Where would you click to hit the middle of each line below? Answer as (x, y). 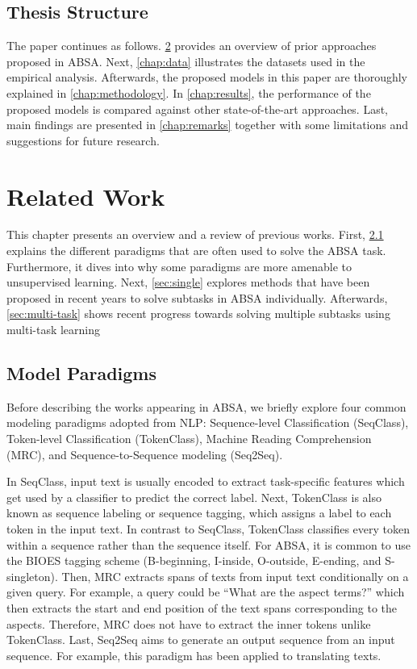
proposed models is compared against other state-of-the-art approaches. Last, (198, 109)
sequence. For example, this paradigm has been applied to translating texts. (194, 655)
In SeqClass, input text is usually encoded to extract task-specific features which (206, 481)
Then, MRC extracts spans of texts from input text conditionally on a (235, 576)
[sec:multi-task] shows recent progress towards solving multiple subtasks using (198, 314)
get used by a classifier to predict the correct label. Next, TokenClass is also (194, 497)
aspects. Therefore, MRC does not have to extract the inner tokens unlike (189, 623)
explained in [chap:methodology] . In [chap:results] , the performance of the (189, 92)
